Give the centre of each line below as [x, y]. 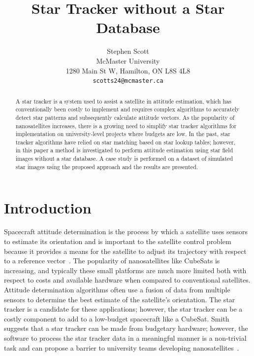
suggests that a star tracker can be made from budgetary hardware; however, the [126, 328]
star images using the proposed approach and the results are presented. [107, 166]
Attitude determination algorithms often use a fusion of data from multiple [117, 289]
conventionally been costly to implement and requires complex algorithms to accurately [127, 109]
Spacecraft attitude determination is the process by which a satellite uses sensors [126, 231]
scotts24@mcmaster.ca [128, 81]
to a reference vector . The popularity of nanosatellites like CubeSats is [112, 261]
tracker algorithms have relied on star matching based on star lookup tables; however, [125, 142]
